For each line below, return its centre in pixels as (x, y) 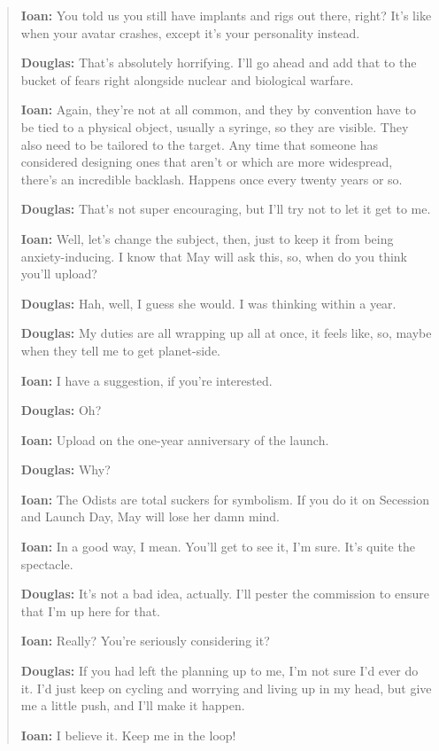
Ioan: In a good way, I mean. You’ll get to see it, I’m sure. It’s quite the (218, 547)
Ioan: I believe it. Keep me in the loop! (128, 735)
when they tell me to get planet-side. (121, 350)
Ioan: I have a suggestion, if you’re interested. (146, 380)
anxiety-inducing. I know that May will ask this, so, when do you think (214, 256)
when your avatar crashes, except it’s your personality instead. (190, 32)
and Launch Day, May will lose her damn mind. (150, 516)
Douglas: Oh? (61, 410)
